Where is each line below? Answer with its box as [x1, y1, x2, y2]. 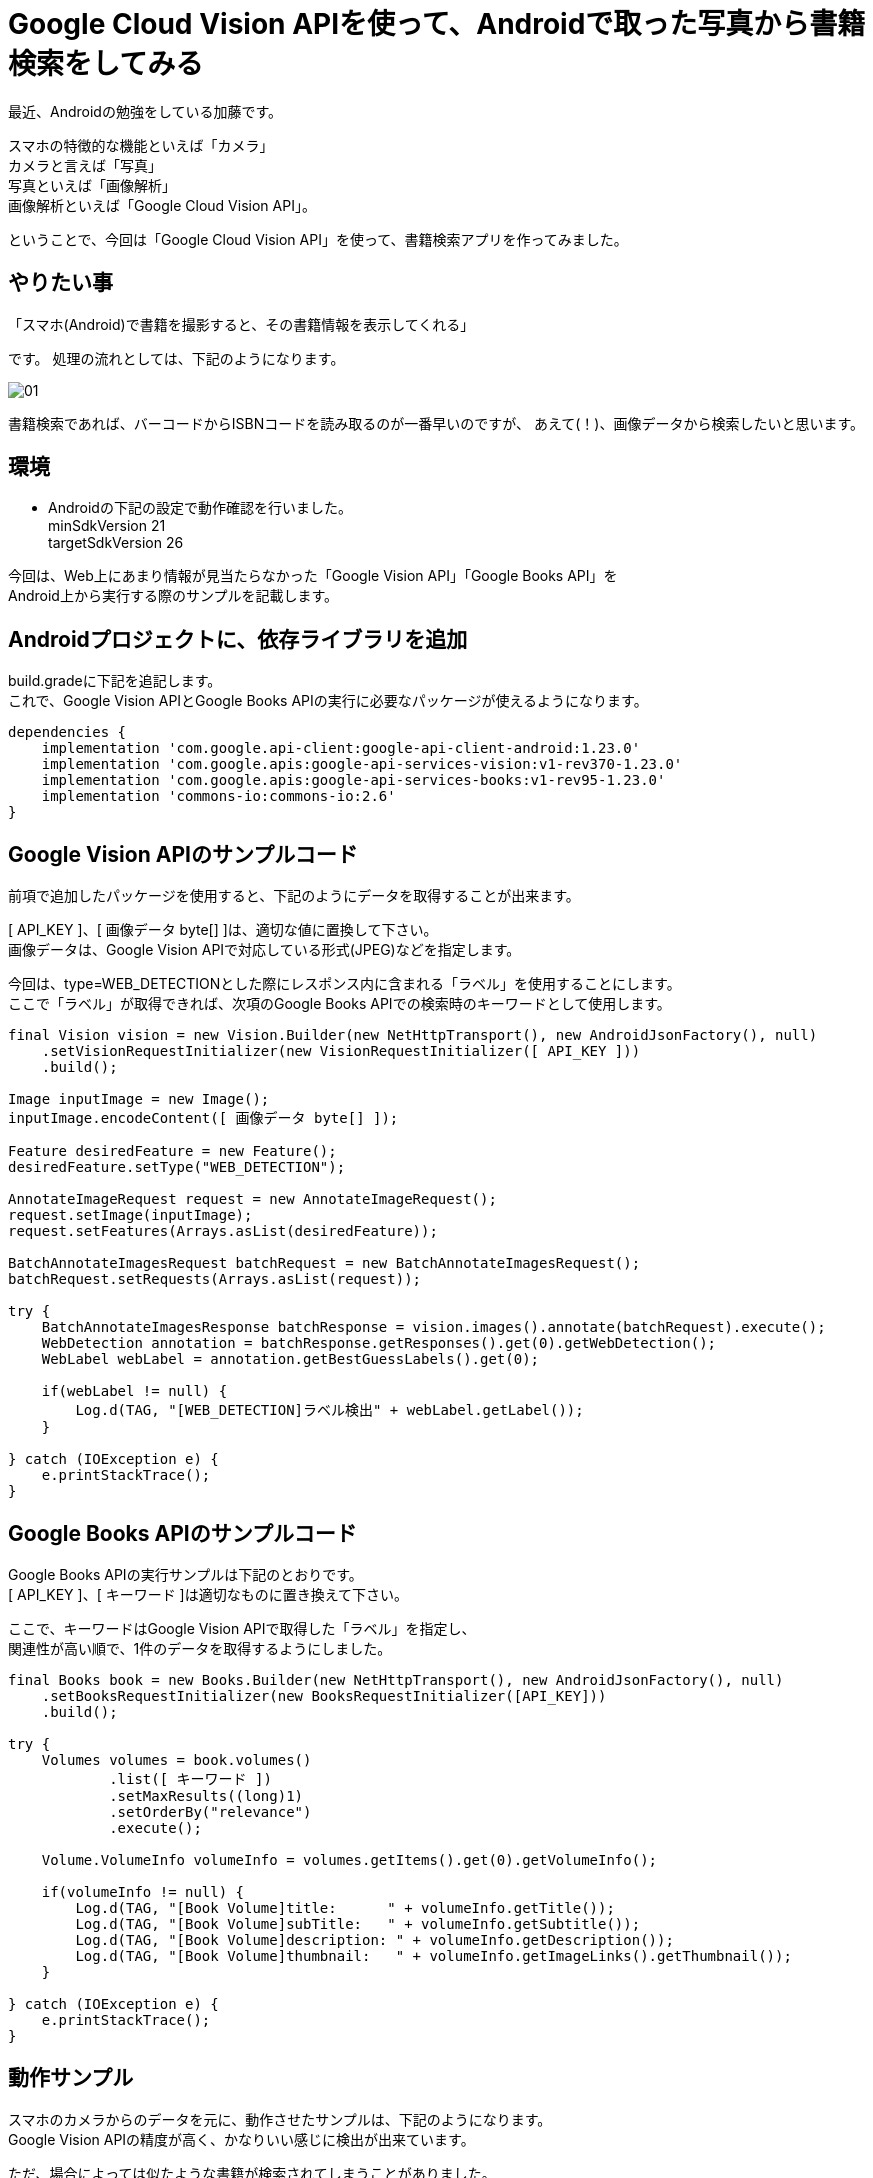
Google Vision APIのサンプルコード [8, 841, 358, 867]
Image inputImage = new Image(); [8, 1091, 270, 1108]
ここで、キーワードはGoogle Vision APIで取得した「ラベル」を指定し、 [8, 1619, 476, 1637]
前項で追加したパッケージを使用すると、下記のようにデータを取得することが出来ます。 [8, 887, 580, 905]
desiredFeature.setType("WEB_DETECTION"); [8, 1159, 346, 1176]
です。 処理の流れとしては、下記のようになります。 [8, 349, 345, 367]
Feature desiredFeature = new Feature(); [8, 1143, 337, 1160]
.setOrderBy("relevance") [109, 1803, 312, 1820]
